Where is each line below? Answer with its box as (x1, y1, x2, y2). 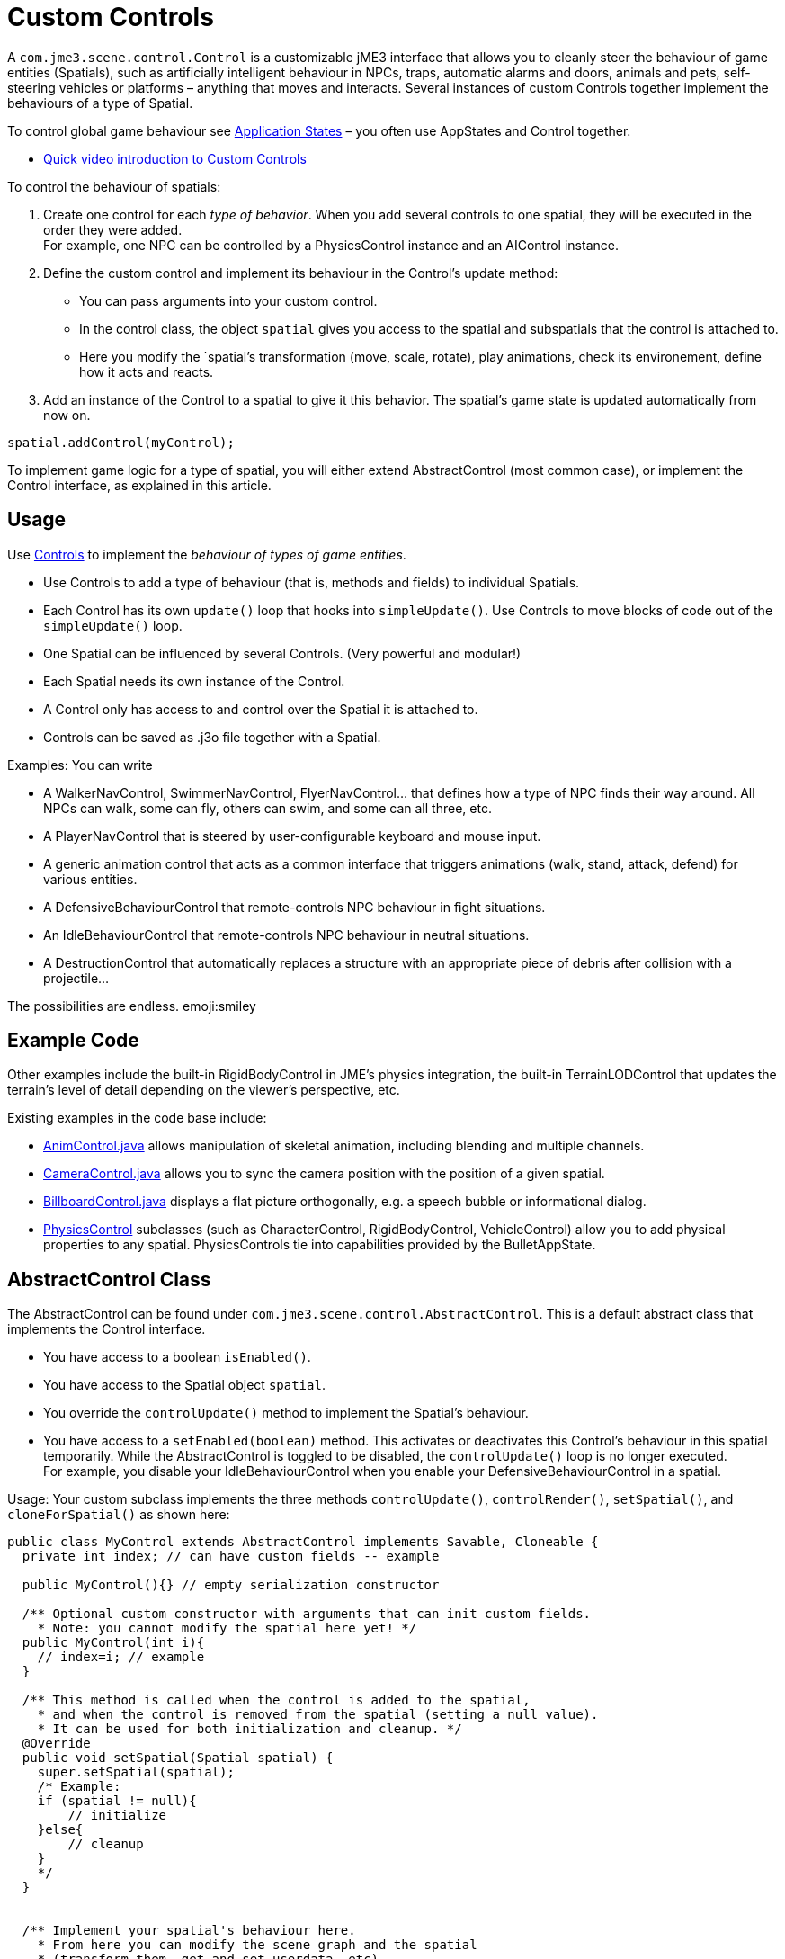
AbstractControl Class (7, 1267, 211, 1291)
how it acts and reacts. (79, 363, 214, 380)
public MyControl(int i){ (22, 1635, 205, 1650)
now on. (43, 407, 91, 423)
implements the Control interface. (7, 1321, 206, 1337)
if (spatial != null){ (37, 1794, 197, 1809)
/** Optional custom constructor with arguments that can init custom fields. (22, 1606, 592, 1622)
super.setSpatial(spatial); (37, 1765, 235, 1780)
